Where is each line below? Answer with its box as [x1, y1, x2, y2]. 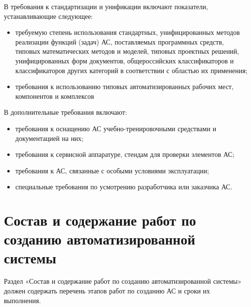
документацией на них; [15, 133, 84, 143]
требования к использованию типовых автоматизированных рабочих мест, [15, 81, 234, 92]
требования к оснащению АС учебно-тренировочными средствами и [15, 123, 217, 133]
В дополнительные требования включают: [4, 107, 127, 117]
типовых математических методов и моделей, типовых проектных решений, [15, 46, 239, 56]
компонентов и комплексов [15, 91, 94, 101]
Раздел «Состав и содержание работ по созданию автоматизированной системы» [4, 276, 242, 286]
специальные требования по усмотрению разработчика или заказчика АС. [15, 182, 233, 192]
